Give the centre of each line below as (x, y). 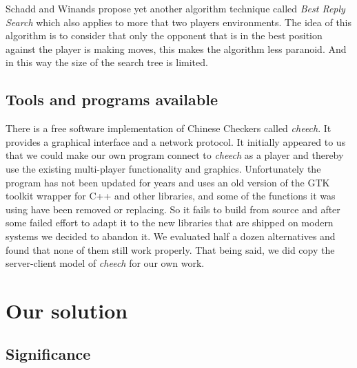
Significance (48, 354)
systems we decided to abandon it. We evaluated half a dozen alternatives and (171, 236)
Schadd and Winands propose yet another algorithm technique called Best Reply (175, 8)
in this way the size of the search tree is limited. (107, 62)
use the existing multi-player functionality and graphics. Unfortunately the (163, 168)
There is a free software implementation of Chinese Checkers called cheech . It (169, 128)
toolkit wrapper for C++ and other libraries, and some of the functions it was (171, 196)
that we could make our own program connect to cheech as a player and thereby (175, 155)
